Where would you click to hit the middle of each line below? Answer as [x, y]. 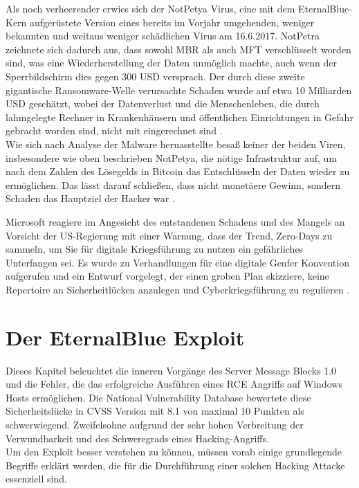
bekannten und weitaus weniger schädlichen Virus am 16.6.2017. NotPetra [163, 36]
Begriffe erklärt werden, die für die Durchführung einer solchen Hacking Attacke [175, 465]
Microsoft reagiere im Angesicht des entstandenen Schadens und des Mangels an [175, 221]
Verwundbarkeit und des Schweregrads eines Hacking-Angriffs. [137, 438]
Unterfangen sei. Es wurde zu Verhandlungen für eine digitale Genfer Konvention [177, 262]
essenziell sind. [36, 479]
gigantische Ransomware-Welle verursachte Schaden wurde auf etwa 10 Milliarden [179, 90]
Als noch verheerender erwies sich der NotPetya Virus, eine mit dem [150, 8]
